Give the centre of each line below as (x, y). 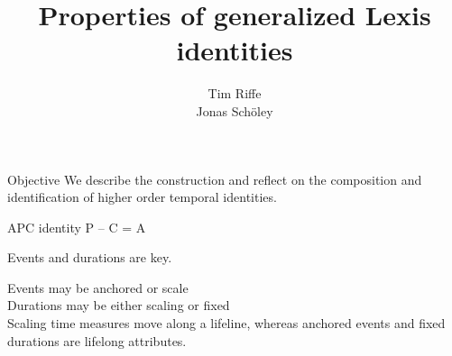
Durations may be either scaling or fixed (119, 305)
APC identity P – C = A (77, 227)
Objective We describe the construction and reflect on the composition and (215, 179)
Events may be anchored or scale (98, 287)
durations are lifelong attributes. (97, 340)
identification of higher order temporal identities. (142, 197)
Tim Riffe (235, 93)
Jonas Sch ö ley (235, 110)
